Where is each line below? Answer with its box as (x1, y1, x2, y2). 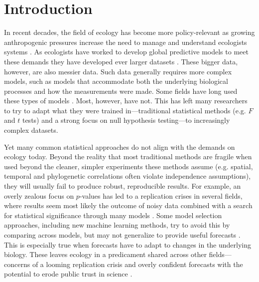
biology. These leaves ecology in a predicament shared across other (4, 249, 207, 260)
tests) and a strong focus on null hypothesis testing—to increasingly (22, 115, 230, 125)
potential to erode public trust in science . (4, 269, 132, 279)
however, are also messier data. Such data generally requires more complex (4, 66, 232, 76)
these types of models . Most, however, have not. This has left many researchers (4, 95, 248, 106)
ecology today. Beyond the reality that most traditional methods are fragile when (4, 151, 252, 162)
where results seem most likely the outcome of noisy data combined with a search (4, 200, 253, 211)
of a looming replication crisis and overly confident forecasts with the (32, 259, 243, 269)
